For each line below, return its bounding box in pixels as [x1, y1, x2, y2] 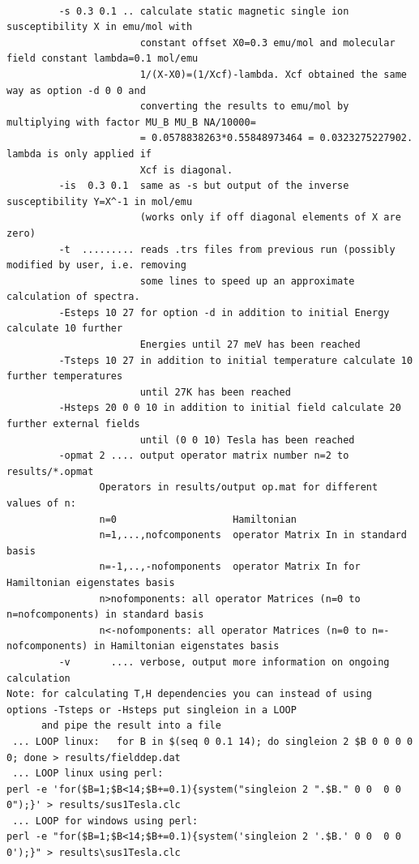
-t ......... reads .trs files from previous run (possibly [58, 243, 395, 255]
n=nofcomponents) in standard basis [6, 609, 204, 621]
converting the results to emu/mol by [139, 101, 349, 113]
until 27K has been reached [139, 386, 291, 398]
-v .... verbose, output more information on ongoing [58, 656, 390, 668]
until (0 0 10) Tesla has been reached [139, 434, 355, 446]
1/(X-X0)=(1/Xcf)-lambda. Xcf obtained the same [139, 68, 407, 80]
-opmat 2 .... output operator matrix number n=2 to [58, 450, 349, 462]
